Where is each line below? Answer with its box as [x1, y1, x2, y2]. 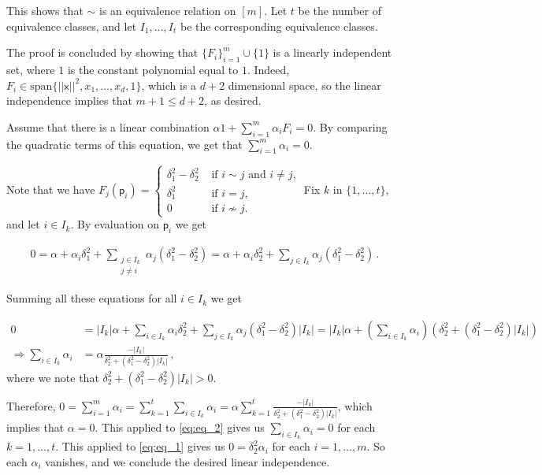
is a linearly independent [273, 44, 392, 61]
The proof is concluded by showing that [6, 44, 199, 61]
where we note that [6, 369, 99, 385]
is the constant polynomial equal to [67, 61, 239, 77]
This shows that [6, 2, 84, 18]
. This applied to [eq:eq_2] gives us [95, 419, 265, 436]
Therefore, [6, 397, 56, 414]
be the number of [298, 2, 381, 18]
